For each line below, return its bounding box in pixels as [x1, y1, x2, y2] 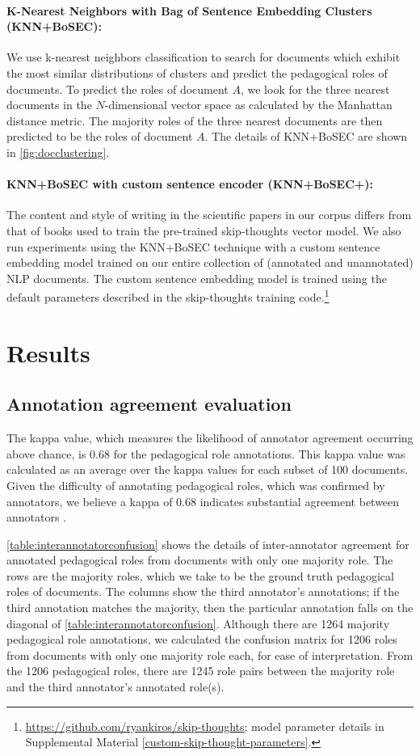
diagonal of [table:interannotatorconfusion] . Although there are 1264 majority [6, 615, 390, 631]
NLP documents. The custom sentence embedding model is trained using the [6, 269, 387, 286]
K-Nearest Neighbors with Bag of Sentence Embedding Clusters [6, 2, 372, 19]
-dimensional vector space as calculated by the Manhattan [104, 96, 393, 113]
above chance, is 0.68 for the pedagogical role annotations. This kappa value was [6, 445, 405, 462]
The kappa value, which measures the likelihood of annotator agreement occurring [6, 429, 414, 446]
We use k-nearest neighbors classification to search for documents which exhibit [6, 49, 401, 65]
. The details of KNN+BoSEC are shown [204, 128, 408, 145]
